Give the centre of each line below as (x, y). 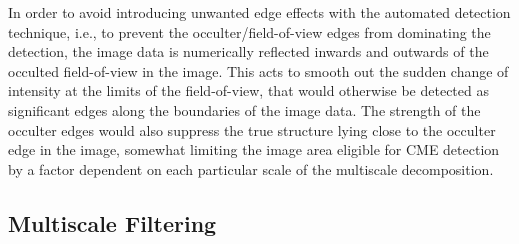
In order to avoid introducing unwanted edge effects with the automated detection (259, 12)
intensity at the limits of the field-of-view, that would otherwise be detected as (248, 90)
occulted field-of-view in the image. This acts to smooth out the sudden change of (258, 70)
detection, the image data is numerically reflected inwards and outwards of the (248, 51)
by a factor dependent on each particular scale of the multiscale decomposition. (251, 168)
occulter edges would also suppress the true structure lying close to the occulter (252, 129)
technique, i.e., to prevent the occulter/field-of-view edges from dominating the (249, 31)
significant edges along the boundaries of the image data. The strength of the (244, 109)
